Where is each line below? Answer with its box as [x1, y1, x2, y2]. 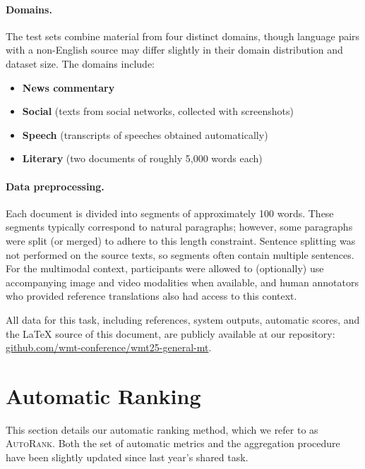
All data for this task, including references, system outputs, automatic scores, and [6, 312, 360, 327]
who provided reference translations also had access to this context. [6, 288, 297, 303]
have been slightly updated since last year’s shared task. [6, 450, 249, 464]
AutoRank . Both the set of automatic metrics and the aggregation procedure [6, 436, 340, 451]
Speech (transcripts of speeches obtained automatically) [22, 127, 268, 142]
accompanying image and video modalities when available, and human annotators [6, 274, 359, 289]
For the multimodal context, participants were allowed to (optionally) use [6, 261, 324, 276]
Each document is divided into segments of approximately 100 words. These [6, 205, 334, 220]
